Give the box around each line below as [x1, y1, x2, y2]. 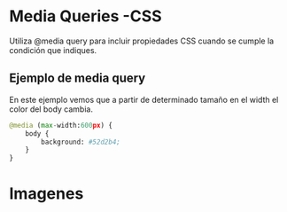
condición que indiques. [9, 44, 97, 55]
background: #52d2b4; [41, 137, 121, 146]
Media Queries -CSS [9, 6, 162, 27]
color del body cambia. [9, 104, 93, 114]
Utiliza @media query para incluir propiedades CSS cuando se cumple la [9, 35, 275, 46]
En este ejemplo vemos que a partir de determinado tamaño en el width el [9, 94, 279, 105]
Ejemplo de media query [9, 71, 146, 86]
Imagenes [9, 184, 84, 204]
